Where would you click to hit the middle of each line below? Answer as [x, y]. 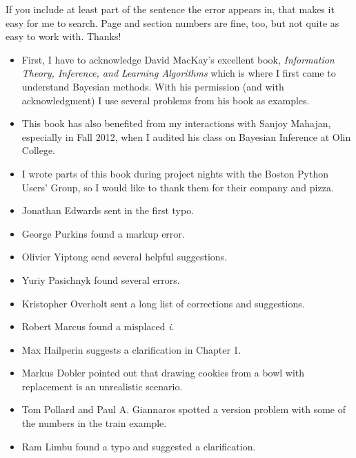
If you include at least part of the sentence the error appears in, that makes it [170, 9]
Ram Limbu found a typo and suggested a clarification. [139, 446]
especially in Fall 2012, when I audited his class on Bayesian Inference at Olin [186, 136]
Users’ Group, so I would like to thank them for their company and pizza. [178, 187]
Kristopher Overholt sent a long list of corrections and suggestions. [163, 303]
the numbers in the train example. [94, 423]
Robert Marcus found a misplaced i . [98, 326]
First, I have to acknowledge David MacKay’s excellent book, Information [178, 59]
